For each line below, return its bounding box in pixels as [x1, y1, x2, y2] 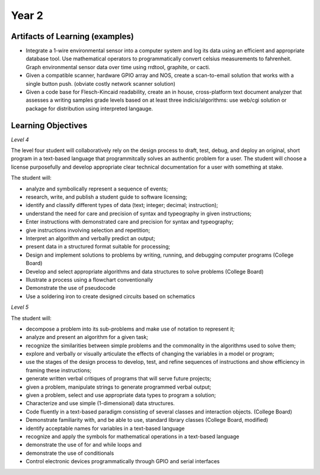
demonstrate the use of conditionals [25, 450, 114, 457]
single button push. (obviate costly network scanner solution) [25, 80, 176, 87]
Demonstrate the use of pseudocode [25, 285, 116, 292]
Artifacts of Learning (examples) [11, 31, 135, 41]
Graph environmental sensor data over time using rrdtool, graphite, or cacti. [25, 63, 210, 70]
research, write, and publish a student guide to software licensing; [25, 193, 188, 201]
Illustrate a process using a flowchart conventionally [25, 276, 153, 283]
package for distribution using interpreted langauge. [25, 105, 153, 112]
